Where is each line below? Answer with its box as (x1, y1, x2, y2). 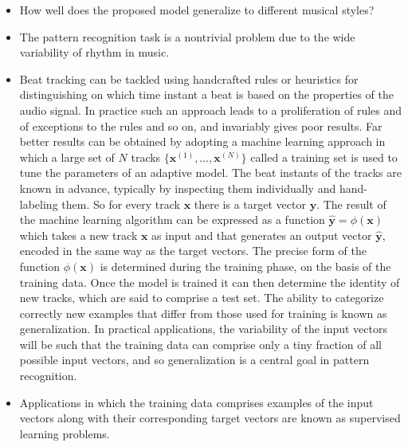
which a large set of (19, 148, 115, 165)
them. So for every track (61, 195, 180, 212)
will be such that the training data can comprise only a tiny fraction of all (19, 335, 382, 352)
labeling (19, 195, 58, 212)
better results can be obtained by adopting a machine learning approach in (19, 133, 386, 150)
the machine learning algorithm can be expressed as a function (19, 211, 325, 228)
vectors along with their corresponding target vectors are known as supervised (19, 410, 401, 426)
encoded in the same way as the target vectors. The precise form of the (19, 242, 367, 259)
